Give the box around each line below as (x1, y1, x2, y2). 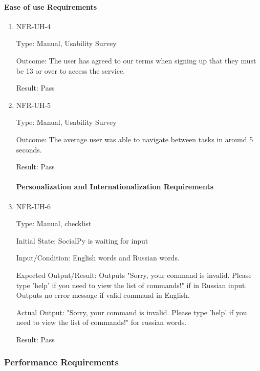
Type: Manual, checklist (16, 218, 92, 229)
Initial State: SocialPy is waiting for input (16, 235, 148, 246)
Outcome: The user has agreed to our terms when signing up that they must (16, 55, 256, 66)
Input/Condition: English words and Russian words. (16, 252, 180, 263)
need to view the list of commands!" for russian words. (16, 317, 187, 328)
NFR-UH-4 (16, 20, 51, 31)
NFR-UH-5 (16, 99, 51, 110)
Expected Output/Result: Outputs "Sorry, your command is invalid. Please (16, 269, 252, 280)
